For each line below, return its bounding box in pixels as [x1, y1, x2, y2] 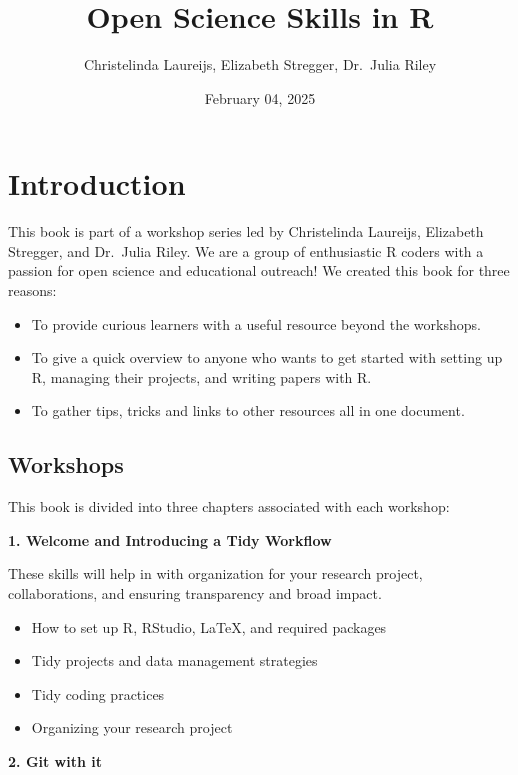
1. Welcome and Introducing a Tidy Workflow [8, 529, 332, 550]
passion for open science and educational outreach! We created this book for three [8, 260, 510, 281]
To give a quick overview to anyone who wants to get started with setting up [31, 347, 503, 368]
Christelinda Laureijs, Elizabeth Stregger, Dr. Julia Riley [83, 54, 437, 75]
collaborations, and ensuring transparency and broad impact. [8, 582, 382, 603]
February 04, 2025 [204, 87, 316, 108]
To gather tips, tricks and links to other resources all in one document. [31, 400, 465, 421]
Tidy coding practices [31, 683, 165, 704]
